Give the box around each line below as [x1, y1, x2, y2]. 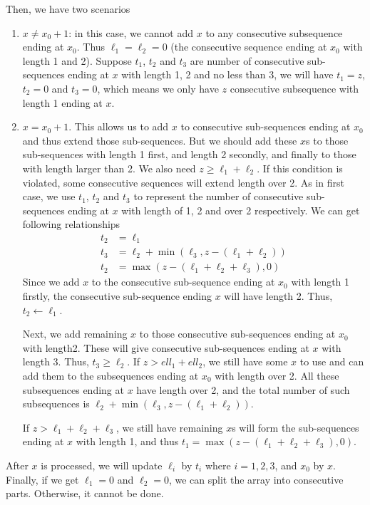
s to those [306, 132, 349, 147]
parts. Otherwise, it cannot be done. [6, 486, 164, 501]
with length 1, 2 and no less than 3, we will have [121, 67, 334, 82]
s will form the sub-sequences [232, 420, 359, 434]
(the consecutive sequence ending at [170, 39, 327, 54]
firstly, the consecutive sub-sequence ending [22, 288, 212, 303]
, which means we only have [97, 80, 219, 95]
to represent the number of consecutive [133, 189, 304, 204]
